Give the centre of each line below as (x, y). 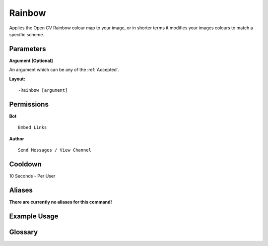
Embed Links (33, 127)
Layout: (17, 79)
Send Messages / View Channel (55, 150)
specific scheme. (27, 34)
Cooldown (25, 164)
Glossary (24, 232)
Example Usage (34, 216)
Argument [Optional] (31, 61)
